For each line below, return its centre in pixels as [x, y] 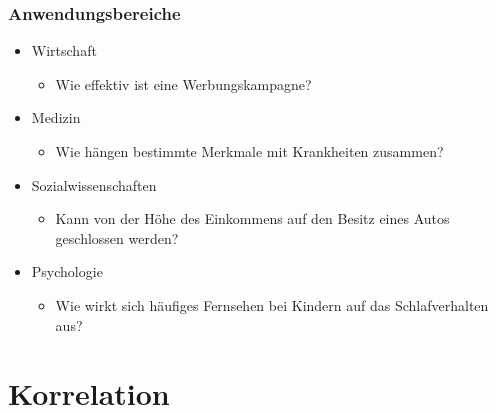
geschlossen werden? [117, 237]
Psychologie [67, 271]
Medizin [56, 117]
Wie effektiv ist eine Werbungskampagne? [183, 83]
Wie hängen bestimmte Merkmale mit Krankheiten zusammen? [249, 151]
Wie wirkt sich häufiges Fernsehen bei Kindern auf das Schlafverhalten [272, 304]
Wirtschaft [64, 50]
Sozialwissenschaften [94, 184]
